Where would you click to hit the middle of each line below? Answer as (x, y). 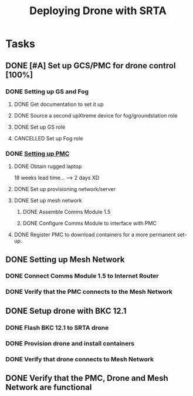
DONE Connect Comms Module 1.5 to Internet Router (82, 276)
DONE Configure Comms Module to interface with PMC (89, 223)
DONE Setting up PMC (38, 153)
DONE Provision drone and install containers (70, 343)
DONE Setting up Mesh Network (65, 259)
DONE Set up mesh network (48, 200)
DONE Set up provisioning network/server (65, 189)
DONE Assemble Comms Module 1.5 (67, 212)
